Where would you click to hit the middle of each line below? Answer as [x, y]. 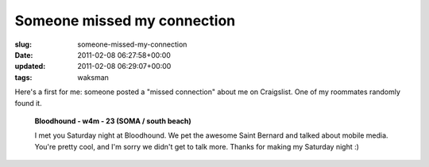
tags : [23, 77]
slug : [23, 44]
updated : [30, 66]
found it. [29, 103]
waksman [93, 77]
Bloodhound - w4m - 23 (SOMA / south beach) [113, 121]
